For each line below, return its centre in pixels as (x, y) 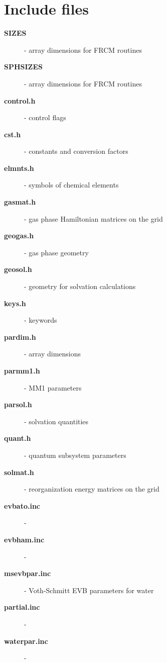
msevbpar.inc (28, 573)
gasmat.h (20, 202)
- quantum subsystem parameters (75, 455)
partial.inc (22, 607)
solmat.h (19, 472)
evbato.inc (22, 505)
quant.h (18, 438)
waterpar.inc (26, 641)
